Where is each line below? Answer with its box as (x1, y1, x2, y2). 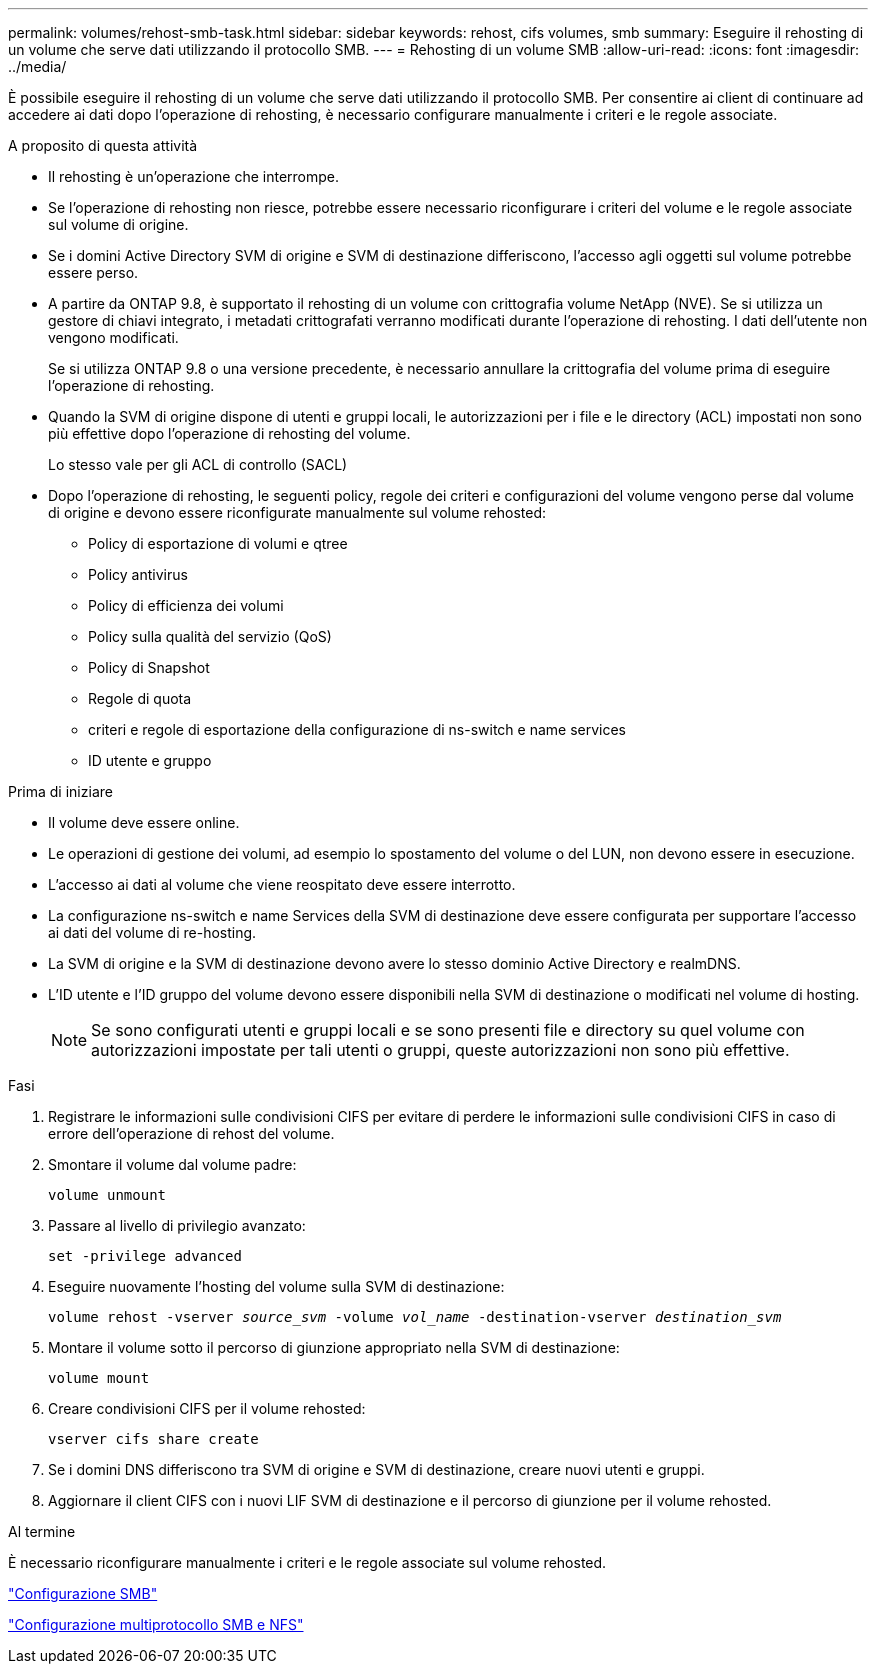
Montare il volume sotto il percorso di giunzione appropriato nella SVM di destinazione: (48, 1339, 620, 1356)
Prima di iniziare (8, 783, 113, 800)
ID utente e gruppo (88, 752, 212, 769)
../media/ (8, 58, 67, 75)
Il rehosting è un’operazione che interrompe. (48, 168, 340, 185)
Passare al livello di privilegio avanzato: (48, 1217, 306, 1234)
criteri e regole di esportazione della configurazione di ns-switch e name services (88, 721, 626, 738)
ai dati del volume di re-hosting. (48, 924, 257, 941)
